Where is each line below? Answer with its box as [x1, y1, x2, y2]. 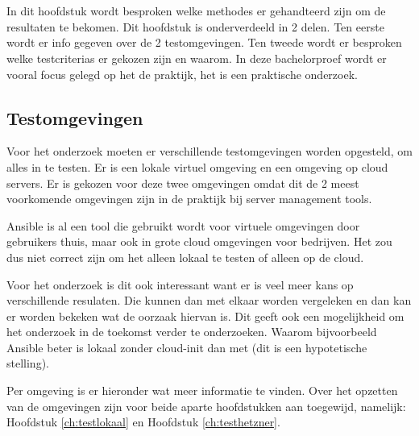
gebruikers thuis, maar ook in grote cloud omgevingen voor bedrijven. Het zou [6, 233, 392, 250]
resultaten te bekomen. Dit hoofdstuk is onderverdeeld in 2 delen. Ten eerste [6, 18, 384, 35]
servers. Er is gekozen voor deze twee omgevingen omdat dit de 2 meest [6, 174, 359, 191]
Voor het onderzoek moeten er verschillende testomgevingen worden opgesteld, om [6, 143, 413, 160]
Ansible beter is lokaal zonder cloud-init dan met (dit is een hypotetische [6, 338, 367, 355]
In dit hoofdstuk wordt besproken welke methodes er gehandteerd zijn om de [6, 2, 386, 19]
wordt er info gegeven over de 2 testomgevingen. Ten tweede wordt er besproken [6, 34, 402, 51]
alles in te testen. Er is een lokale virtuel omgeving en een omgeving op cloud [6, 158, 388, 175]
